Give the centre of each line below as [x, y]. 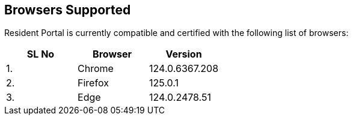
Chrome [96, 69]
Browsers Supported [68, 10]
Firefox [93, 83]
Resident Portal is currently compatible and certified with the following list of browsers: [176, 33]
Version [184, 54]
